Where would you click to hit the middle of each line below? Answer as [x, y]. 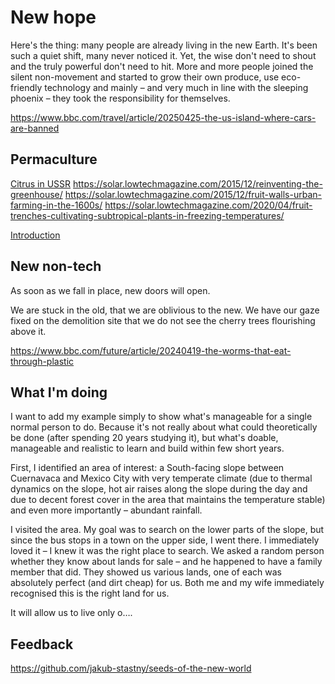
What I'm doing [59, 392]
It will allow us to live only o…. [71, 613]
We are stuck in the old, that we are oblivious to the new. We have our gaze [165, 310]
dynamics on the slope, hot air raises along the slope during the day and [159, 489]
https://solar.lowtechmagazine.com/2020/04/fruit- [208, 205]
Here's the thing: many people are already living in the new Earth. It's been [164, 45]
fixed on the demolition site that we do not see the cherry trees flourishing [163, 320]
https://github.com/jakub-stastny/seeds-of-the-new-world [131, 668]
